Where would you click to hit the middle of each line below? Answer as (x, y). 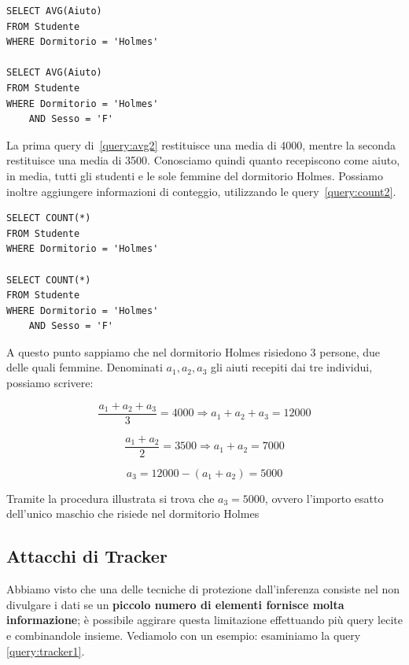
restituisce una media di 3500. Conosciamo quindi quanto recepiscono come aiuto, (203, 160)
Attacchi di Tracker (87, 556)
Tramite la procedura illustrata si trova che (111, 498)
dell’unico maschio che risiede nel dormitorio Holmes (133, 514)
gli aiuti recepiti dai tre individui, (292, 367)
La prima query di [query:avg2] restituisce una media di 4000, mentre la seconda (201, 144)
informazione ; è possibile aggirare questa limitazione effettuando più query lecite (204, 620)
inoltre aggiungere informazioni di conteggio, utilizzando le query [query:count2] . (201, 191)
